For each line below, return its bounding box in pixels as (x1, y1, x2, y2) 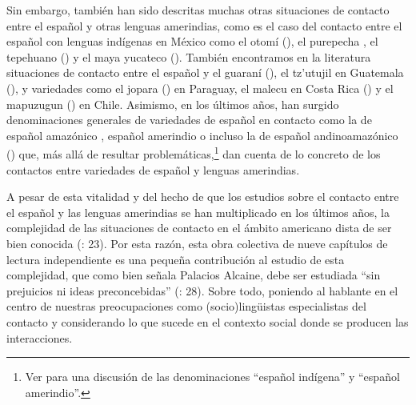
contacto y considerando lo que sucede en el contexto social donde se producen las (6, 313, 409, 330)
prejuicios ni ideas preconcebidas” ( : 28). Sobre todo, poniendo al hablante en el (6, 282, 398, 299)
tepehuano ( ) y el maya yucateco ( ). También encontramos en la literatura (6, 48, 371, 65)
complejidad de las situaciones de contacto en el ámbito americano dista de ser (6, 219, 392, 236)
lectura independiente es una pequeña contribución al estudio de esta (6, 251, 345, 267)
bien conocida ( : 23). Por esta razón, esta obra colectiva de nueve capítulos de (6, 235, 388, 251)
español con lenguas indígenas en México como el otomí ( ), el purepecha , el (6, 33, 378, 50)
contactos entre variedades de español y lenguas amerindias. (6, 161, 300, 178)
